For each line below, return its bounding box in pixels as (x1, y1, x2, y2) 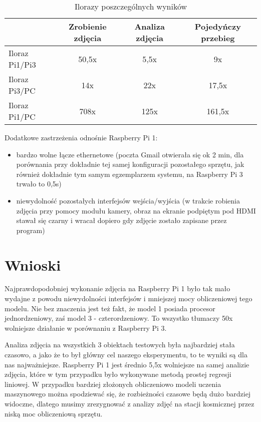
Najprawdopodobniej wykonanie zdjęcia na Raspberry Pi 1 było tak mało (5, 283, 230, 294)
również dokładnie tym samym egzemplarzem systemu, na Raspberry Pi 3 (16, 168, 243, 179)
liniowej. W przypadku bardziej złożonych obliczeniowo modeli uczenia (5, 378, 221, 389)
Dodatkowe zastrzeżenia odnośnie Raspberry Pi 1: (5, 132, 158, 142)
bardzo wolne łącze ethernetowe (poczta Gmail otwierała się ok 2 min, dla (16, 149, 244, 159)
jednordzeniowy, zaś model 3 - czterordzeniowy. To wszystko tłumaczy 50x (5, 313, 233, 323)
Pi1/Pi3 (9, 59, 36, 70)
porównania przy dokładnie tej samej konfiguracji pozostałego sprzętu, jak (16, 159, 244, 169)
